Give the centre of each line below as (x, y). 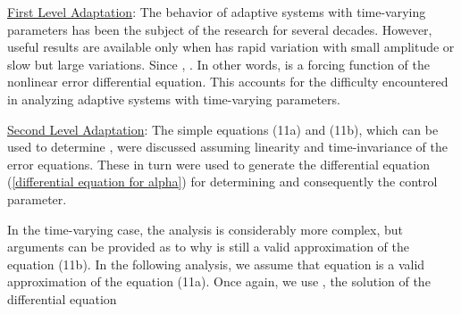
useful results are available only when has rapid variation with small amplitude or (231, 47)
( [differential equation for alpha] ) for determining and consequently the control (222, 182)
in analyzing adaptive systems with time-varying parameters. (174, 99)
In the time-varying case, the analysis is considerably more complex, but (205, 229)
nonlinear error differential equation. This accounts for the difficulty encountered (228, 82)
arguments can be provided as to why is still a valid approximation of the (208, 247)
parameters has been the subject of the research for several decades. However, (220, 29)
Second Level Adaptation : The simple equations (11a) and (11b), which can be (223, 129)
